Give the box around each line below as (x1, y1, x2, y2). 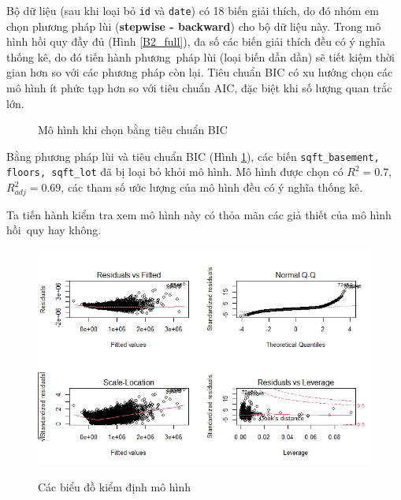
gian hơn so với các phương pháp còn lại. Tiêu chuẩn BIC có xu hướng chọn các (6, 64, 393, 80)
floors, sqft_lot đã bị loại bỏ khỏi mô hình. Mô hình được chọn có (6, 163, 343, 180)
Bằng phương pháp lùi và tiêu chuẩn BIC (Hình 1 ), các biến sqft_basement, (6, 147, 380, 164)
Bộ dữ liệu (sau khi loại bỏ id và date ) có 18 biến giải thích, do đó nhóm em (6, 2, 379, 18)
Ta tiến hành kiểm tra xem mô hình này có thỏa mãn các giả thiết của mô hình (6, 206, 392, 222)
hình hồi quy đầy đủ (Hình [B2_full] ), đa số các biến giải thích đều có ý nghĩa (6, 33, 386, 50)
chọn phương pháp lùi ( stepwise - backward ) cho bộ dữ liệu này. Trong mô (6, 17, 381, 34)
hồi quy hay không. (6, 222, 102, 238)
